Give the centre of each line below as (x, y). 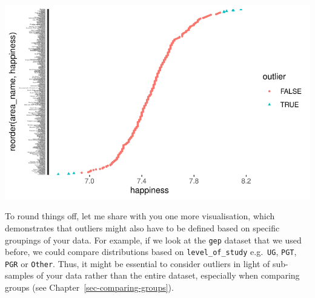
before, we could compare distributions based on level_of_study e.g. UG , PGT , (151, 252)
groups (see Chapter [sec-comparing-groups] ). (89, 287)
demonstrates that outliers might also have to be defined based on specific (142, 227)
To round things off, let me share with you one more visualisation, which (140, 216)
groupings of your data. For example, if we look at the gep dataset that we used (153, 240)
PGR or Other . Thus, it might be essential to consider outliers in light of (138, 263)
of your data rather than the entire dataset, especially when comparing (168, 275)
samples (19, 275)
